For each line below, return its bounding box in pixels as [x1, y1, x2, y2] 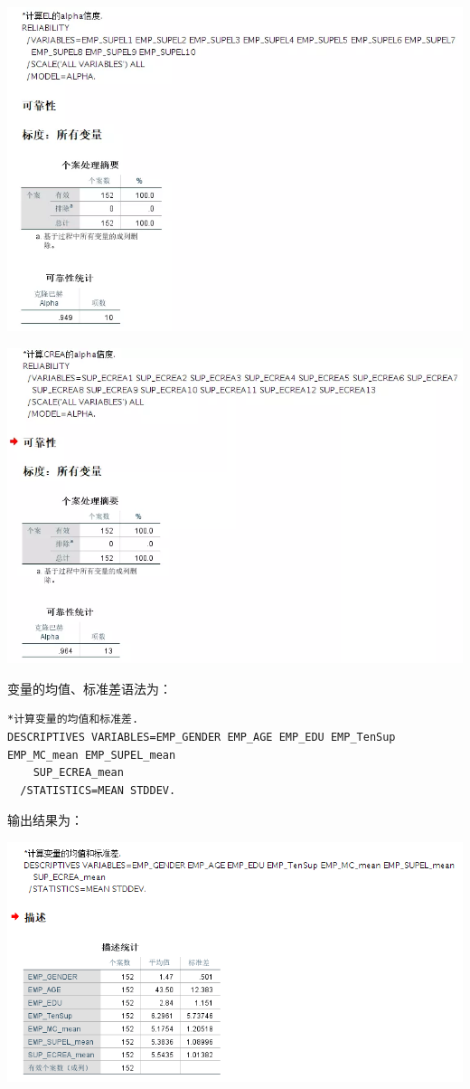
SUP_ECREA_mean [33, 766, 124, 780]
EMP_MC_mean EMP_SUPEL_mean [7, 748, 176, 762]
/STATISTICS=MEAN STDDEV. [20, 783, 176, 797]
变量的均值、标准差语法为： [7, 678, 172, 697]
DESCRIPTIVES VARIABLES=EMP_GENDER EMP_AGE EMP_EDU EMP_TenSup [7, 730, 396, 743]
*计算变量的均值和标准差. [7, 713, 139, 726]
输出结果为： [7, 810, 83, 829]
